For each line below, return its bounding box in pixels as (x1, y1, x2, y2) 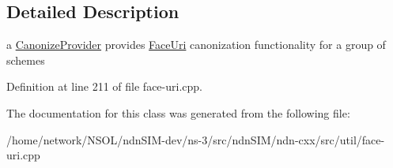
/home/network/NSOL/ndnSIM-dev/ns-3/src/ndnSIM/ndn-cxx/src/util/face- (6, 131, 385, 147)
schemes (6, 51, 45, 68)
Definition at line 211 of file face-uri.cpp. (6, 78, 202, 95)
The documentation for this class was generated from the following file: (6, 104, 350, 121)
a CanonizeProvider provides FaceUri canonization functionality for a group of (6, 36, 386, 53)
